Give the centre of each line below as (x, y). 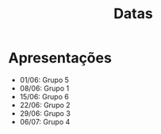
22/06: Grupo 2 (45, 105)
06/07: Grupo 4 (45, 121)
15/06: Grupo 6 (44, 96)
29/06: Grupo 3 (45, 113)
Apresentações (60, 58)
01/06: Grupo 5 (44, 80)
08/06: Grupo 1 (44, 88)
